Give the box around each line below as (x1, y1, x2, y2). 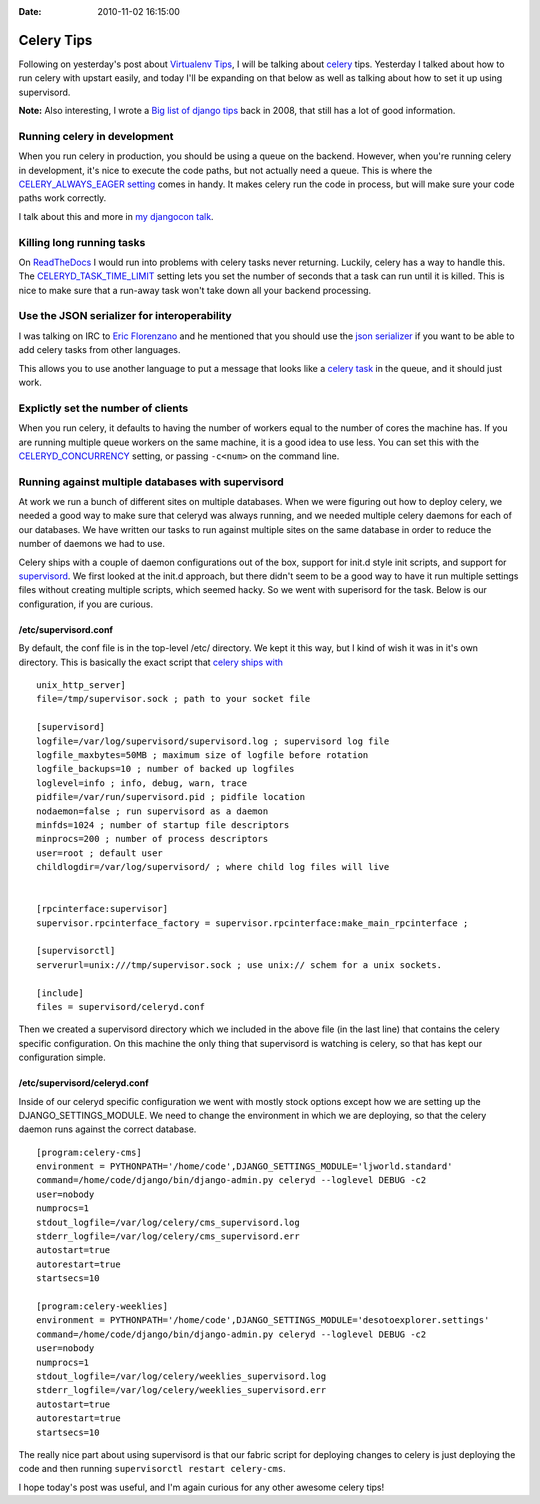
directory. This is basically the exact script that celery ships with (18, 656, 284, 668)
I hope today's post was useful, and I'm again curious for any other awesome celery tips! (18, 1481, 385, 1493)
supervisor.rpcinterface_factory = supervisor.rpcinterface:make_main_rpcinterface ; (36, 917, 469, 929)
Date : (18, 6, 42, 17)
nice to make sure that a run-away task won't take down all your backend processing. (18, 284, 372, 296)
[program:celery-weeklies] (36, 1301, 169, 1312)
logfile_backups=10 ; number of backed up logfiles (36, 763, 295, 775)
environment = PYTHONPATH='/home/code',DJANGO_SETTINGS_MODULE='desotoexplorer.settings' (36, 1315, 490, 1326)
